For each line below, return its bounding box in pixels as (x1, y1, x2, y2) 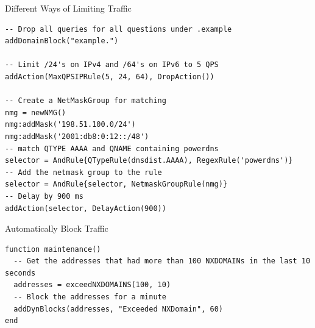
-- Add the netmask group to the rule (5, 168, 162, 177)
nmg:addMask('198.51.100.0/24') (5, 120, 136, 129)
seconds (5, 268, 36, 277)
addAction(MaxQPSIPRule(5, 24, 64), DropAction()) (5, 72, 214, 81)
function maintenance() (5, 244, 101, 254)
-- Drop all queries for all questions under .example (5, 24, 232, 34)
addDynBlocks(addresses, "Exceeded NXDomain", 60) (13, 304, 223, 313)
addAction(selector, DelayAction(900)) (5, 204, 166, 213)
